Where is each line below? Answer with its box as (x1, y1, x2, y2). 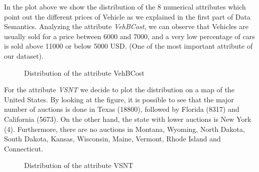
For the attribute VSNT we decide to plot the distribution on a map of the (4, 84, 235, 95)
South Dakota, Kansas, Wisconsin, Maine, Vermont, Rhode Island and (4, 133, 221, 144)
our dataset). (4, 50, 44, 61)
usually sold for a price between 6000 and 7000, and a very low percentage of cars (4, 31, 255, 41)
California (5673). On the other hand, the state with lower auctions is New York (4, 113, 251, 124)
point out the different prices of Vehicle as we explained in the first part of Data (4, 11, 250, 22)
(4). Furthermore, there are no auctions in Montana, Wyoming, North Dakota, (4, 123, 245, 134)
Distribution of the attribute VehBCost (24, 67, 145, 78)
